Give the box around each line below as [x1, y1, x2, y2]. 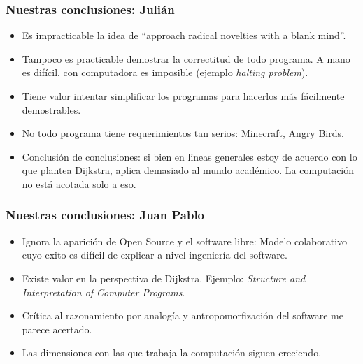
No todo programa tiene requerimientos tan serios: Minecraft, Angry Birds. [22, 126, 344, 140]
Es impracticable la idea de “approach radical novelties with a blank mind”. [22, 28, 346, 43]
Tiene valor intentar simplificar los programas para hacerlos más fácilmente [22, 89, 345, 103]
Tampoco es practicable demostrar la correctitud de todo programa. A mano [22, 51, 350, 66]
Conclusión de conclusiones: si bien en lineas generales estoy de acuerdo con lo [22, 149, 357, 163]
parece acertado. [22, 321, 92, 336]
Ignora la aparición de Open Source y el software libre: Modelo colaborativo [22, 233, 348, 248]
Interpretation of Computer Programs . [22, 284, 185, 299]
